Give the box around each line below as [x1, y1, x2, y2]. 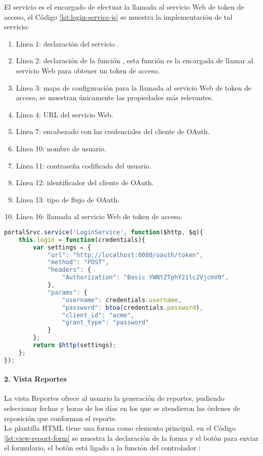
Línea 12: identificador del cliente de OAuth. [16, 177, 154, 188]
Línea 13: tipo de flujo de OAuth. [16, 194, 120, 204]
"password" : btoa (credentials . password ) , [62, 304, 203, 311]
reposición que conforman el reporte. [4, 412, 117, 423]
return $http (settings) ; [33, 342, 116, 349]
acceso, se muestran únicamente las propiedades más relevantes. [16, 92, 213, 103]
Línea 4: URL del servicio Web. [16, 109, 113, 119]
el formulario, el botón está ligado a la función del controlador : [4, 442, 201, 453]
